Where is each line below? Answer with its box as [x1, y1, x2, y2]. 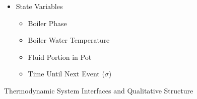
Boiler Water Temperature [28, 35, 110, 45]
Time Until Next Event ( [28, 68, 105, 79]
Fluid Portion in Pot [28, 51, 92, 62]
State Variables [16, 1, 63, 11]
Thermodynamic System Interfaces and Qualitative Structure [4, 85, 193, 95]
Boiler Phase [28, 18, 67, 28]
